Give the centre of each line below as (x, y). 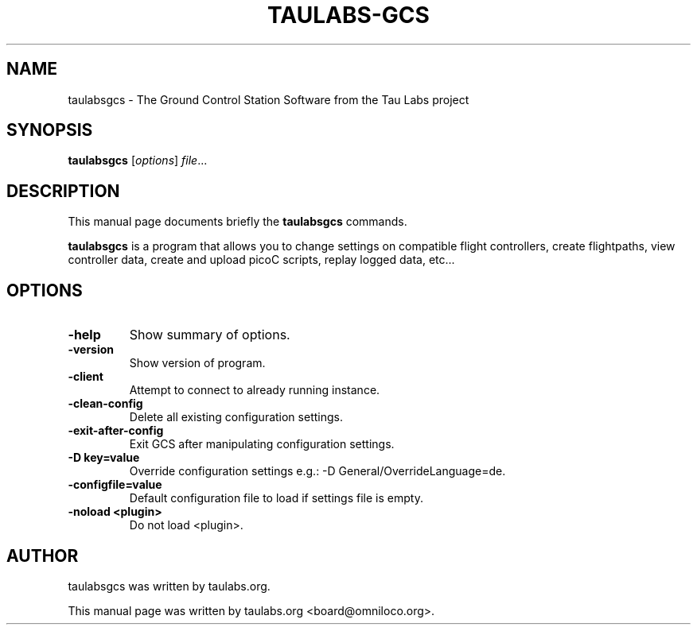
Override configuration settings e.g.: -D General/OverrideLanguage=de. (317, 471)
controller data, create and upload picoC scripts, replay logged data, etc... (261, 260)
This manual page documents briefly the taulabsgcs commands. (238, 222)
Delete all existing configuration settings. (236, 417)
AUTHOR (43, 556)
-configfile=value (115, 485)
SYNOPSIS (50, 130)
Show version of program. (197, 363)
